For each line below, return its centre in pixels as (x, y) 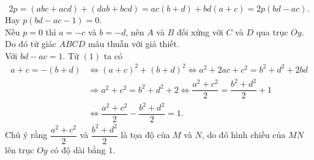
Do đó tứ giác (31, 44)
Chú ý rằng (26, 135)
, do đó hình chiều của (244, 135)
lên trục (20, 149)
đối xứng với (200, 31)
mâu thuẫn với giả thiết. (133, 44)
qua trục (272, 31)
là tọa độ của (145, 135)
